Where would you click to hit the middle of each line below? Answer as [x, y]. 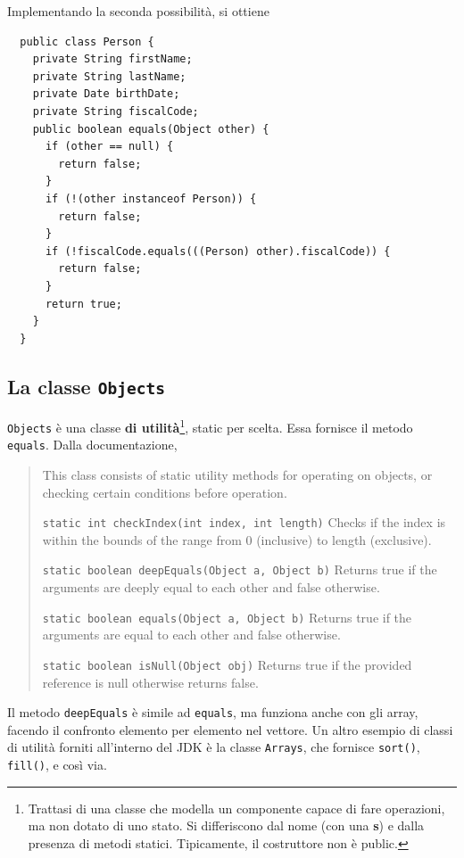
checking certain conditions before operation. [165, 492]
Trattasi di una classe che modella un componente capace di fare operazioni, [236, 808]
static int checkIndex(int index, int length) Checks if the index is [244, 522]
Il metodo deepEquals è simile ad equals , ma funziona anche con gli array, [213, 712]
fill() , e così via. [57, 765]
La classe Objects [86, 386]
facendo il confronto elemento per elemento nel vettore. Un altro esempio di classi [230, 729]
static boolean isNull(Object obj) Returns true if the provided [227, 664]
